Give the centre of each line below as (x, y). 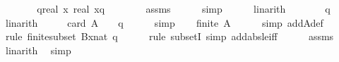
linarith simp (38, 50)
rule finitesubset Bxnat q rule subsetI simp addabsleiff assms (169, 36)
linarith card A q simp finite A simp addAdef (164, 22)
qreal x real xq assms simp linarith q (184, 8)
